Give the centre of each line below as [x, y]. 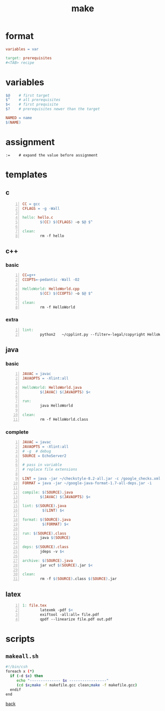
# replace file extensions [50, 470]
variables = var [22, 49]
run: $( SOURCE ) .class [44, 533]
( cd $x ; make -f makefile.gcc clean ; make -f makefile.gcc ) [77, 685]
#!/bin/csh [17, 667]
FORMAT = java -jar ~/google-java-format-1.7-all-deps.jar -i [87, 483]
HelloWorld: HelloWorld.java [52, 387]
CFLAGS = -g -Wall [41, 208]
